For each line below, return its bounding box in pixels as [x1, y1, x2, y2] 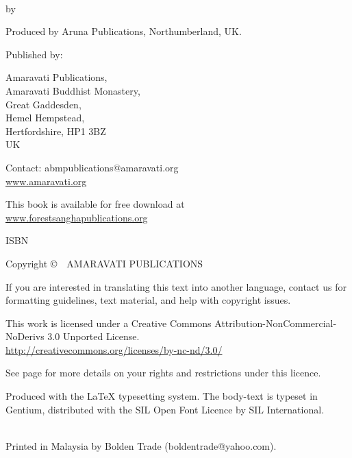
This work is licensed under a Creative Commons [5, 315, 212, 330]
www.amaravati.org [5, 173, 87, 188]
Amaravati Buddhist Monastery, [5, 83, 140, 97]
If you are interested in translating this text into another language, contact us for [5, 279, 347, 293]
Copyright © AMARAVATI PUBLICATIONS [5, 256, 203, 270]
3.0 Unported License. [47, 329, 140, 343]
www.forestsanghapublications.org [5, 210, 148, 224]
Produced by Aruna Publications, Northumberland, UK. [5, 24, 242, 38]
